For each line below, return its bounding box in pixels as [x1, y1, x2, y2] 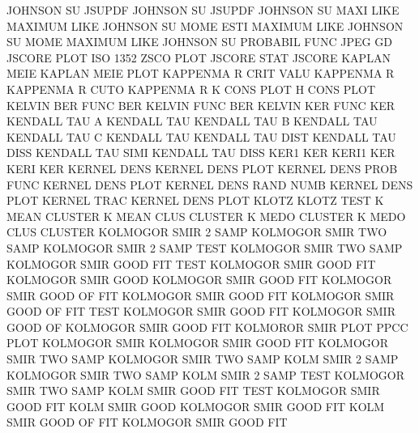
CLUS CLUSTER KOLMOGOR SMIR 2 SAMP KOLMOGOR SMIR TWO [6, 223, 387, 240]
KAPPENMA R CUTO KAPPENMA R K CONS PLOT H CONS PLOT [6, 80, 376, 97]
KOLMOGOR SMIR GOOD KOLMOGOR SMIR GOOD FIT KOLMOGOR [6, 271, 392, 288]
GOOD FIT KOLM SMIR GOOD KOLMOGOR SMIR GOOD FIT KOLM [6, 397, 385, 414]
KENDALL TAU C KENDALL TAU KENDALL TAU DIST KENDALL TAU [6, 128, 396, 145]
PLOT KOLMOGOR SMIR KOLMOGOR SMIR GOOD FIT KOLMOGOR [6, 334, 389, 351]
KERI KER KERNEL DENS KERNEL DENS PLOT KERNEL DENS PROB [6, 159, 398, 176]
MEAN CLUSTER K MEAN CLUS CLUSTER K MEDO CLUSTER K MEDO [6, 207, 406, 224]
